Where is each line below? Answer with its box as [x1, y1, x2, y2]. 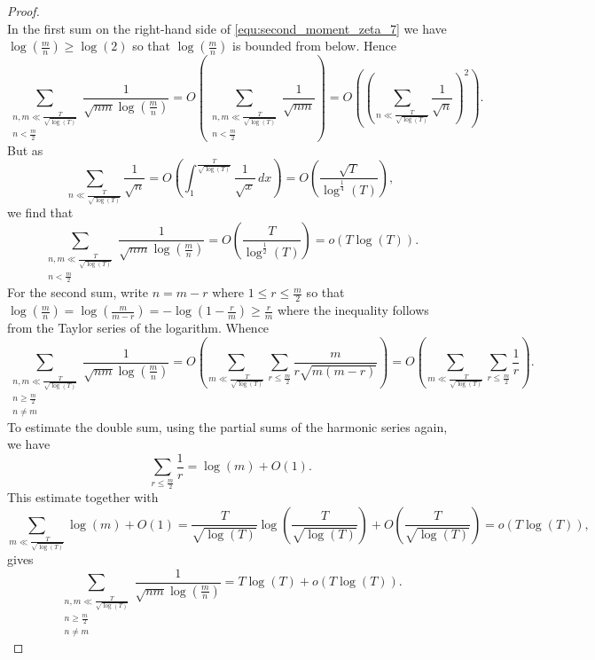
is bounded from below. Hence [232, 36, 396, 55]
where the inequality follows [277, 301, 429, 319]
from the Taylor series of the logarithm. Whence [7, 318, 270, 337]
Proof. [7, 2, 40, 20]
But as [7, 140, 43, 159]
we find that [7, 203, 74, 222]
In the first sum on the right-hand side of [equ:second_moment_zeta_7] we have [7, 19, 447, 37]
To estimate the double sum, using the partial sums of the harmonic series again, [7, 417, 448, 436]
